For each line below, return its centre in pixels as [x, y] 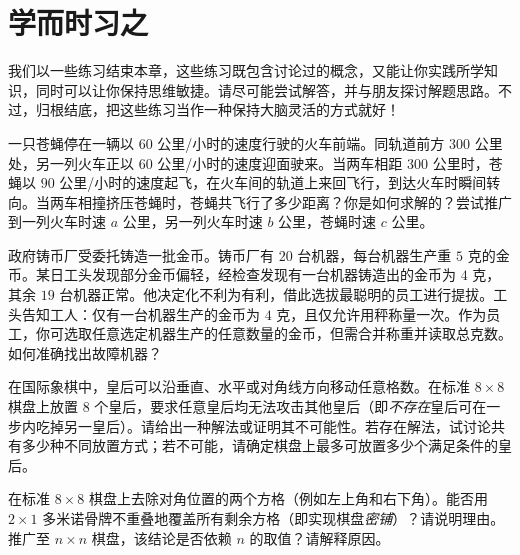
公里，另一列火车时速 [192, 221]
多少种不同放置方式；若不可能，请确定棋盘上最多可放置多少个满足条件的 [259, 445]
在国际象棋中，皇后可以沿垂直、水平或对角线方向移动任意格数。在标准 [239, 386]
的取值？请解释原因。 [319, 537]
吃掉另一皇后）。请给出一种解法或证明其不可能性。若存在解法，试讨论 [263, 425]
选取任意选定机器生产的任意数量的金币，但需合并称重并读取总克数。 [287, 333]
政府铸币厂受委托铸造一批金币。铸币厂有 [141, 254]
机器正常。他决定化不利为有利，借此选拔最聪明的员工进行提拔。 [283, 294]
